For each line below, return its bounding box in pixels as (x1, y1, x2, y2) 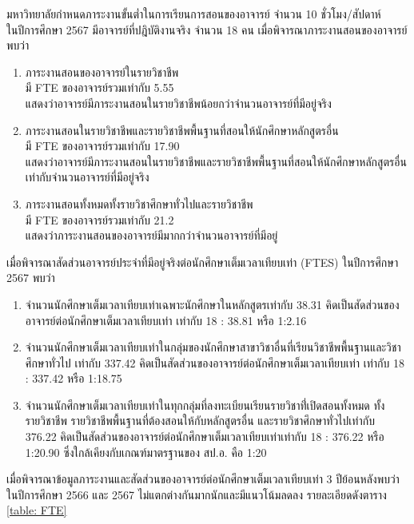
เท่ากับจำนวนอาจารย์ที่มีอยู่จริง (25, 169, 149, 185)
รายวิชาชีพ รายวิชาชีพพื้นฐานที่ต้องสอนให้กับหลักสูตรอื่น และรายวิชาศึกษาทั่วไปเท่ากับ (25, 412, 375, 429)
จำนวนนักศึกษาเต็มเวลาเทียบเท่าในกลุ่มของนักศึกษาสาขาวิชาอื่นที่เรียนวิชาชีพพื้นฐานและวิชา (25, 339, 401, 355)
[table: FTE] (6, 502, 67, 518)
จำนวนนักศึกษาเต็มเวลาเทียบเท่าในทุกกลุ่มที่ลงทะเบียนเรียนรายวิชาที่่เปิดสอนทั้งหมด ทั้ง (25, 396, 385, 413)
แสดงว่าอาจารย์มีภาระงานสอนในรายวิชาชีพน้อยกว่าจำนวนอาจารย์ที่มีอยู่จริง (25, 94, 332, 111)
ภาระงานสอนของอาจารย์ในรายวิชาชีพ (25, 63, 179, 80)
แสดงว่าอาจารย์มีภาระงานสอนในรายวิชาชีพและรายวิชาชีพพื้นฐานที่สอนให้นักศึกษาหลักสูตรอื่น (25, 153, 407, 169)
